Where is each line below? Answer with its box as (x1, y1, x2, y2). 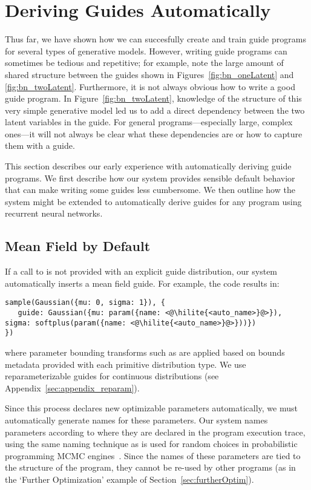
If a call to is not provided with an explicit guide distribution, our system (5, 265, 278, 278)
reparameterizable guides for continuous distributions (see (5, 370, 219, 382)
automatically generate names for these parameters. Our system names (5, 414, 268, 426)
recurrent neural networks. (5, 207, 103, 220)
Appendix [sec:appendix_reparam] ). (5, 381, 140, 394)
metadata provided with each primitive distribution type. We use (5, 358, 246, 370)
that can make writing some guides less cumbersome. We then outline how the (5, 183, 295, 196)
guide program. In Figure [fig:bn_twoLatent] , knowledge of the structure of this (5, 92, 302, 105)
